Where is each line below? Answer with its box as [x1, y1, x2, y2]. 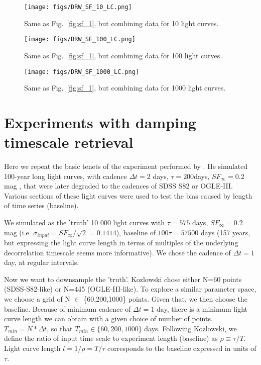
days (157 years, [201, 227, 250, 237]
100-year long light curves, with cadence [4, 170, 127, 181]
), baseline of [116, 227, 156, 237]
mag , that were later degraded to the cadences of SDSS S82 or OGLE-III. [4, 180, 233, 191]
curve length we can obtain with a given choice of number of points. [4, 313, 213, 324]
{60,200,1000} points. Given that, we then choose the [83, 294, 247, 304]
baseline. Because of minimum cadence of [4, 303, 131, 314]
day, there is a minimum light [157, 303, 247, 314]
